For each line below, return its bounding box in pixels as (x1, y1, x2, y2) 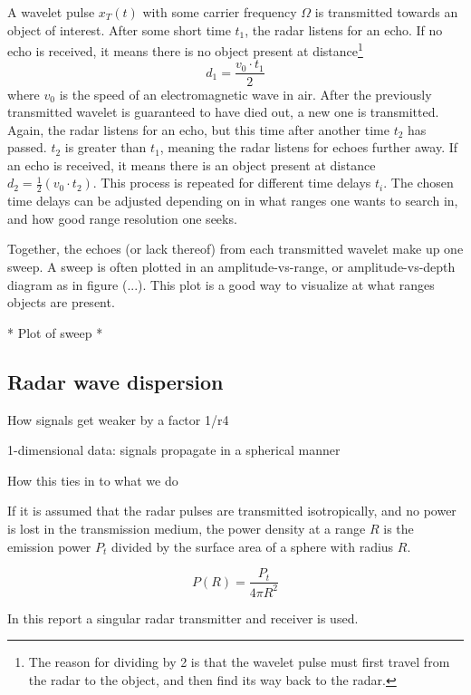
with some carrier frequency (142, 3, 297, 21)
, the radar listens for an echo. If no (245, 20, 443, 39)
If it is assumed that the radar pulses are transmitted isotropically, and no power (7, 501, 457, 520)
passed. (7, 138, 47, 157)
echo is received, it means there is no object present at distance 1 (7, 39, 363, 60)
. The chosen (383, 173, 454, 192)
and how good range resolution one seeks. (7, 208, 237, 227)
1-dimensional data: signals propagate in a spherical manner (7, 440, 341, 459)
